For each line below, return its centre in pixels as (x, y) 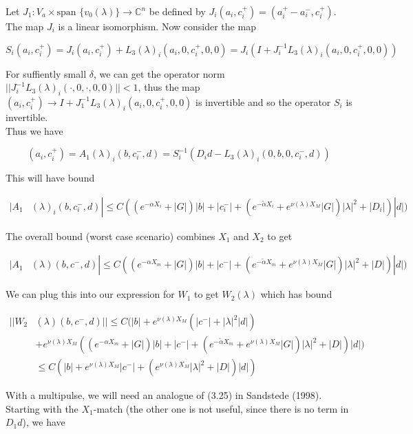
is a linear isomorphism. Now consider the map (157, 26)
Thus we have (34, 130)
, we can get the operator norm (159, 73)
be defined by (177, 11)
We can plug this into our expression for (90, 294)
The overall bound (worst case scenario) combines (110, 236)
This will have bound (50, 178)
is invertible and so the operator (263, 101)
